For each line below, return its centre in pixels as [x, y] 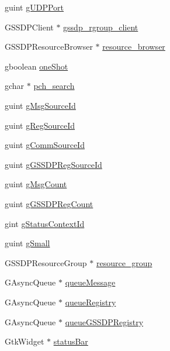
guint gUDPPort [34, 7]
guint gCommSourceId [45, 145]
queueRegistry [91, 302]
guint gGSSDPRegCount [49, 203]
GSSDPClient [29, 27]
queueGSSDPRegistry [104, 321]
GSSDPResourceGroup [46, 262]
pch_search [54, 86]
